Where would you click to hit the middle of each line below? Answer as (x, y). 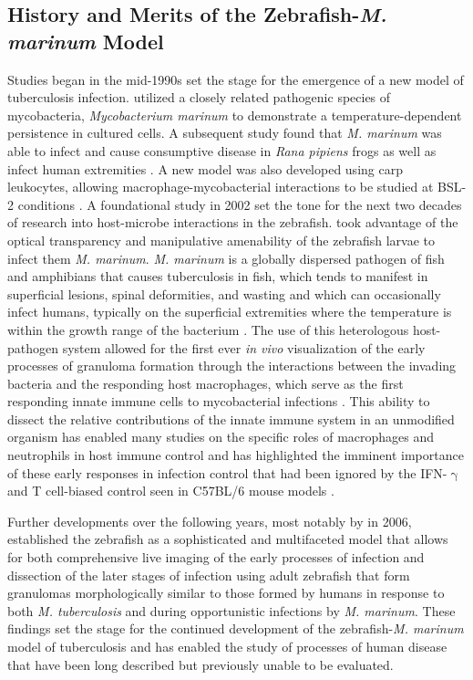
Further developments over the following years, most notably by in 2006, (210, 521)
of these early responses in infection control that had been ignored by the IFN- (227, 472)
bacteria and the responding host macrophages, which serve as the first (206, 383)
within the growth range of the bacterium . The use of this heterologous (208, 329)
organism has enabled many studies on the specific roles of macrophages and (221, 437)
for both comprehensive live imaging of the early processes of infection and (216, 557)
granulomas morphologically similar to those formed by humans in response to (226, 593)
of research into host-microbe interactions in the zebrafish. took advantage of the (233, 222)
